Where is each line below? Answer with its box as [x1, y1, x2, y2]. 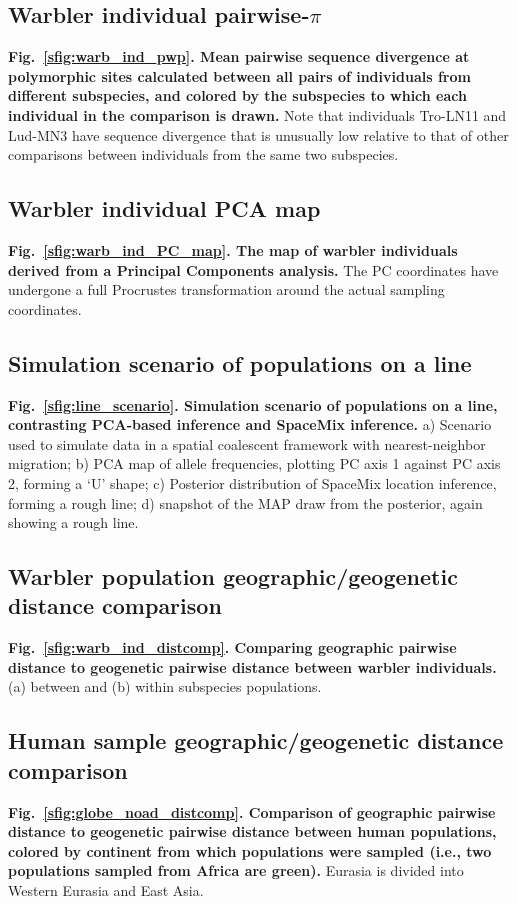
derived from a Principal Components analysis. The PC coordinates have [8, 259, 499, 280]
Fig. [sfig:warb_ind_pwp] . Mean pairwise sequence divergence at [8, 46, 470, 67]
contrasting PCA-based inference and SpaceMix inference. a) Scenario [8, 414, 492, 435]
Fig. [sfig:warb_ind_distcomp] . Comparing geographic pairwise [8, 637, 457, 658]
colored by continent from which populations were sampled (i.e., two [8, 840, 492, 861]
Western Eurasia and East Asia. [8, 880, 204, 901]
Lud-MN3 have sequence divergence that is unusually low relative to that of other [8, 124, 509, 145]
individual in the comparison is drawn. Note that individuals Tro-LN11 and [8, 104, 507, 125]
